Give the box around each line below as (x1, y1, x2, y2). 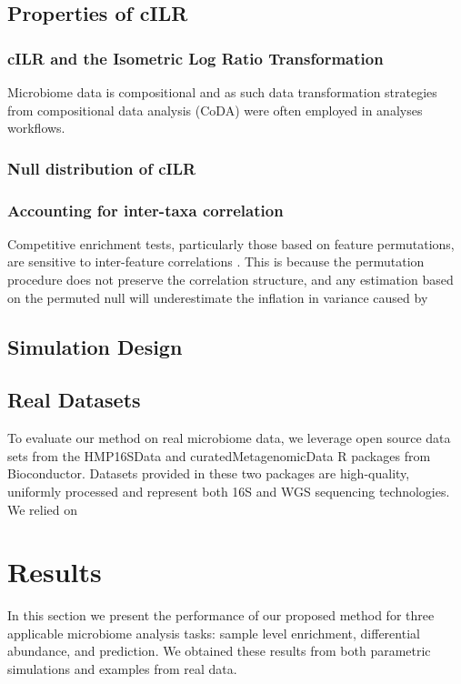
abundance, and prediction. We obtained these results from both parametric (7, 641, 431, 660)
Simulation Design (7, 332, 183, 360)
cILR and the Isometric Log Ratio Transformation (7, 46, 384, 69)
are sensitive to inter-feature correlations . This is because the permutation (7, 252, 425, 271)
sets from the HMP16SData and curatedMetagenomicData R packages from (7, 446, 431, 465)
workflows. (7, 118, 65, 137)
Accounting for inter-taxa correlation (7, 198, 284, 221)
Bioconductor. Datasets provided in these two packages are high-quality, (7, 464, 410, 483)
